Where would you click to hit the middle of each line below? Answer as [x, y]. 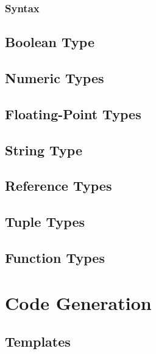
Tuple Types [45, 222]
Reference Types [58, 186]
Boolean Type [50, 42]
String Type [44, 149]
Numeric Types [55, 78]
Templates [38, 341]
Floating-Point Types [73, 113]
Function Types [55, 257]
